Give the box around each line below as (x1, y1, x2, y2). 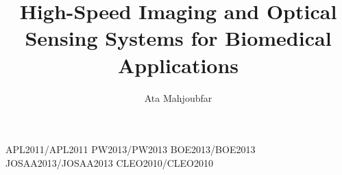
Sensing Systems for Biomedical (25, 24, 332, 52)
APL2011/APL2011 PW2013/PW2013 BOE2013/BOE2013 (5, 142, 256, 157)
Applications (117, 51, 239, 79)
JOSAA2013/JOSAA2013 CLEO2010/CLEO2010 (5, 155, 213, 170)
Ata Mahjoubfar (144, 90, 212, 105)
